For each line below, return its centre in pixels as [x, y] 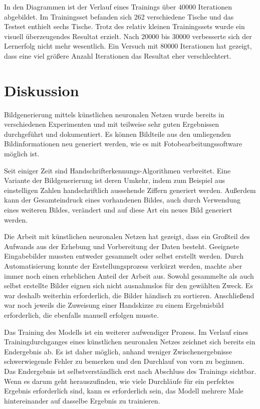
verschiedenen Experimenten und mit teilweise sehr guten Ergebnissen [112, 124]
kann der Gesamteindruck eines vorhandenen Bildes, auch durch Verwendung [122, 200]
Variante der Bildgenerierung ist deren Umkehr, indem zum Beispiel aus [115, 180]
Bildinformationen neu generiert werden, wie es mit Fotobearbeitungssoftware [123, 144]
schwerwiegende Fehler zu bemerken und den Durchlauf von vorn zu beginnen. [124, 361]
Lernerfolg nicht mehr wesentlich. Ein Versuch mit [81, 46]
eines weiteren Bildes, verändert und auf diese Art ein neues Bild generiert [118, 210]
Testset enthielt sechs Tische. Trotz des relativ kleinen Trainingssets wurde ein [124, 26]
